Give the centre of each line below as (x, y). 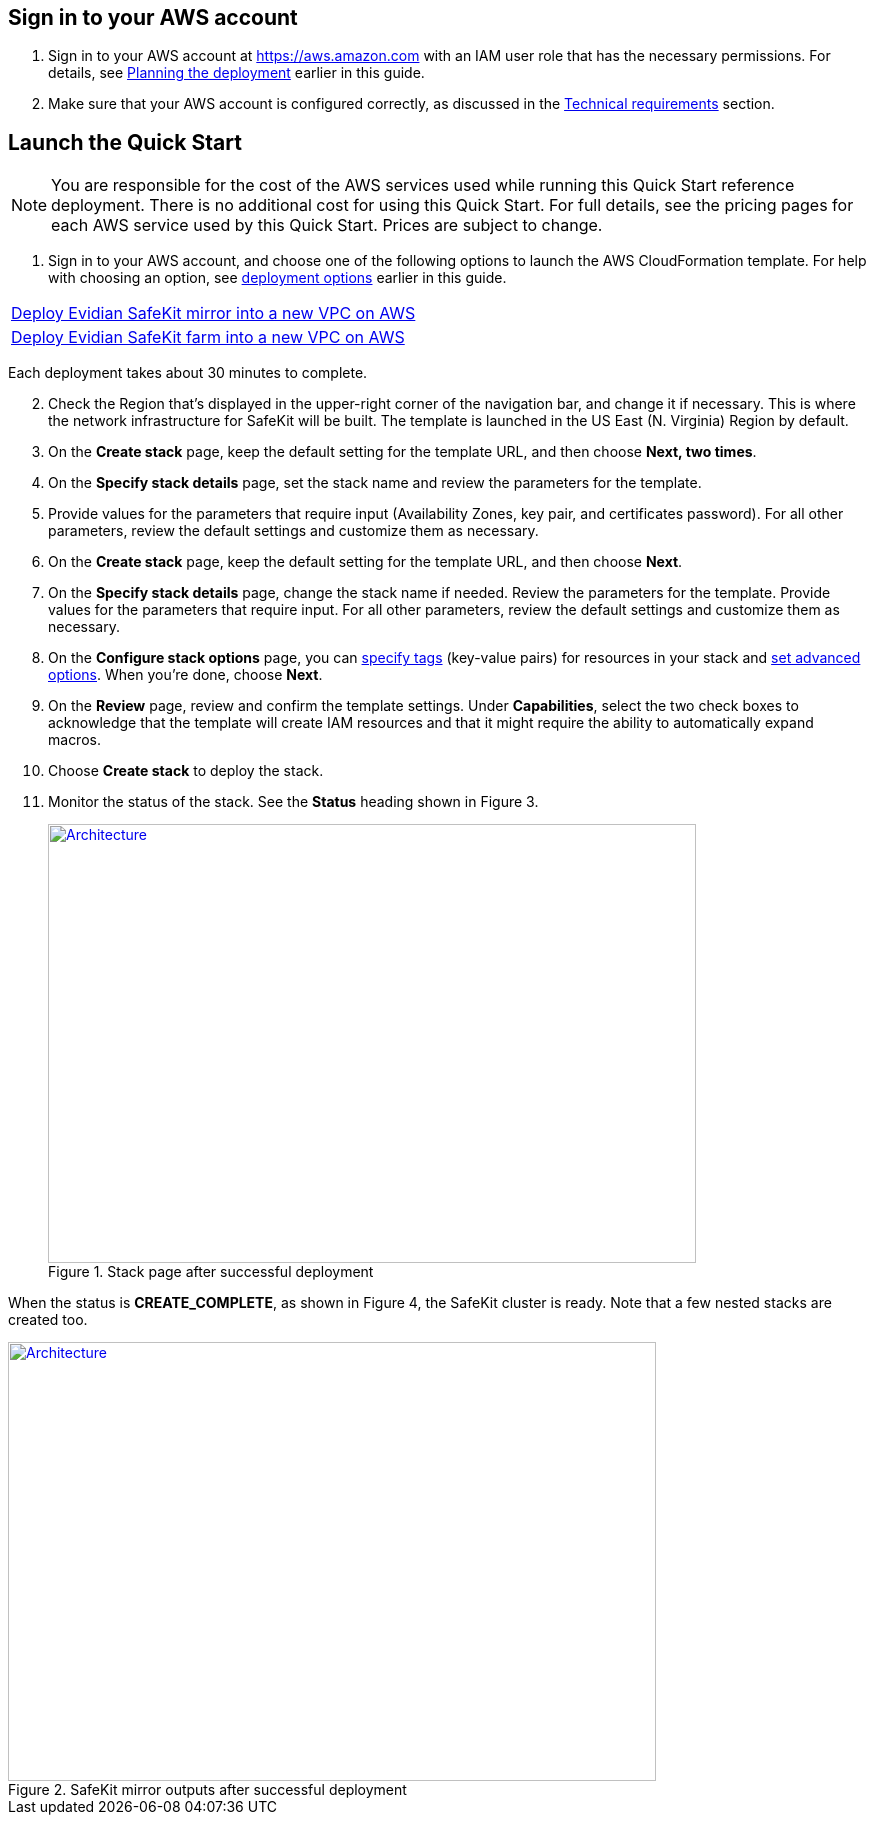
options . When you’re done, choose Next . (185, 675)
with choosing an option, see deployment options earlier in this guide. (277, 278)
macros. (74, 740)
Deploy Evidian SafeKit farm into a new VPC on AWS (208, 337)
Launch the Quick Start (125, 142)
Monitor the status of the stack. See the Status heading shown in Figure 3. (293, 802)
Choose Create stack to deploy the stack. (186, 771)
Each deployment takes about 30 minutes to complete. (188, 373)
